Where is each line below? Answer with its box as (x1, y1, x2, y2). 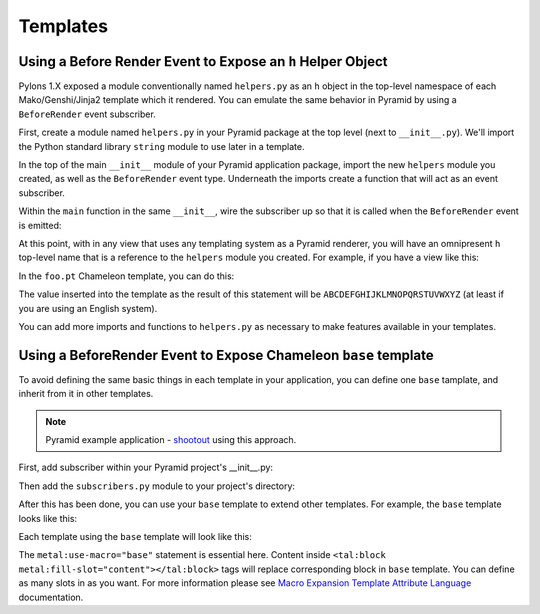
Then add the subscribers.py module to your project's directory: (18, 480, 295, 492)
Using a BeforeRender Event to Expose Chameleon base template (18, 346, 434, 364)
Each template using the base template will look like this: (18, 530, 252, 542)
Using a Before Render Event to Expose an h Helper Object (18, 53, 388, 70)
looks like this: (18, 512, 78, 524)
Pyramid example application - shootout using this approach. (45, 434, 297, 445)
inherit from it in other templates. (18, 388, 154, 400)
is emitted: (18, 219, 62, 231)
